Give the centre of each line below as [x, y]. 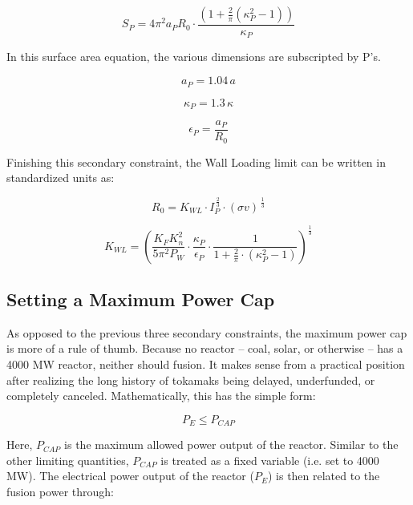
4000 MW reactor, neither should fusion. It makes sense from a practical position [206, 364]
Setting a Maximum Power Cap [141, 299]
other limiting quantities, [68, 460]
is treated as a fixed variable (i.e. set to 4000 [270, 460]
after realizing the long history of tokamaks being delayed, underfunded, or [191, 380]
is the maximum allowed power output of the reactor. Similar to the [231, 444]
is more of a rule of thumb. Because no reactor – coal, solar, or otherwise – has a [205, 348]
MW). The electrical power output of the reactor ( [130, 476]
